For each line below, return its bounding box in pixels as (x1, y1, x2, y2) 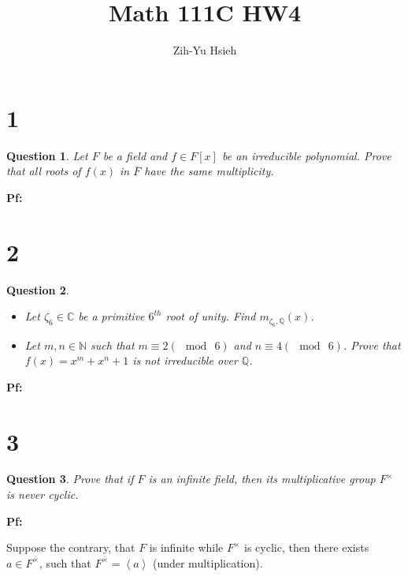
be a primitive (78, 308, 145, 324)
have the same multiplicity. (144, 163, 274, 179)
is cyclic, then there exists (244, 539, 369, 556)
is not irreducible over (132, 352, 238, 369)
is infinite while (149, 539, 224, 556)
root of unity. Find (165, 308, 256, 324)
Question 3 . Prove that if (6, 470, 134, 487)
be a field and (102, 147, 168, 163)
